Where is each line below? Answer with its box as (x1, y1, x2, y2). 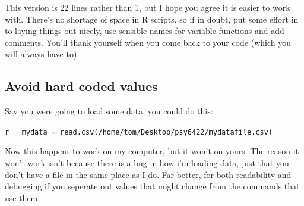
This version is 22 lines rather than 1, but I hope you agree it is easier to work (5, 1, 290, 13)
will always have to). (5, 48, 80, 60)
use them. (5, 191, 40, 204)
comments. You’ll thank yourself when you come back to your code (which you (5, 36, 292, 48)
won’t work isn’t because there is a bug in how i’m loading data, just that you (5, 157, 289, 169)
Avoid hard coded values (5, 77, 158, 95)
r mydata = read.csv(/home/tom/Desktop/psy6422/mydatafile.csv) (5, 127, 273, 136)
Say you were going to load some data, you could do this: (5, 105, 213, 117)
